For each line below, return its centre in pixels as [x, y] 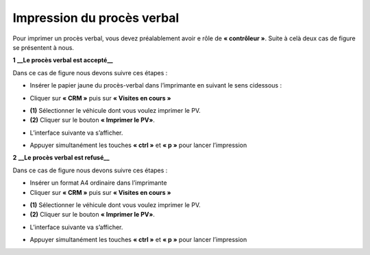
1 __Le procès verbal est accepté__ [63, 60]
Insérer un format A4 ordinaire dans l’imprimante [98, 183]
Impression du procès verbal [96, 18]
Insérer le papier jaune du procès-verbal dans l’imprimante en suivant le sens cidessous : [156, 85]
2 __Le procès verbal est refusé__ [61, 158]
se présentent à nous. [44, 47]
